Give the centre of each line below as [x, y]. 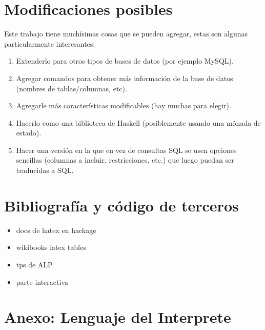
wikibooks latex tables [51, 247]
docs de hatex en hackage [56, 230]
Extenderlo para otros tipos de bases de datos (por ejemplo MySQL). [125, 61]
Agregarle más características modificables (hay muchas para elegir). [124, 105]
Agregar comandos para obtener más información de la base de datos [125, 78]
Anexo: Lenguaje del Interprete [118, 317]
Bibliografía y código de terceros [121, 205]
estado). [29, 133]
